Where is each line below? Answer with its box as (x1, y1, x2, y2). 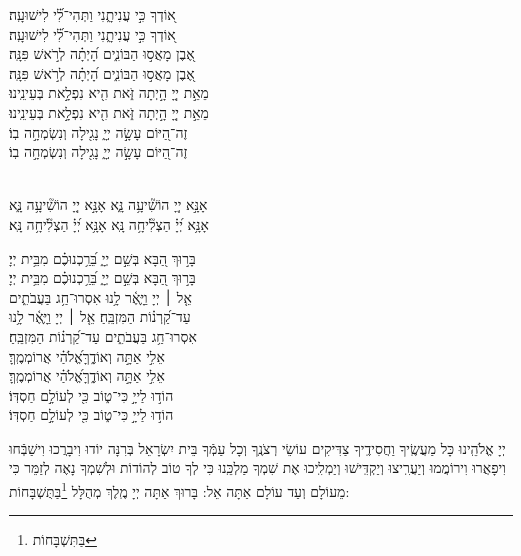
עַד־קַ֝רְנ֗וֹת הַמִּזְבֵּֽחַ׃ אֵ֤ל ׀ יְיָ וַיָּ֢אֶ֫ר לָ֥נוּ (9, 306, 191, 327)
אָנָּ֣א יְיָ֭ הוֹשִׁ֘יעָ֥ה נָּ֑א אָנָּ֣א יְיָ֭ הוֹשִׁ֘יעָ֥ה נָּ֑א (9, 194, 208, 215)
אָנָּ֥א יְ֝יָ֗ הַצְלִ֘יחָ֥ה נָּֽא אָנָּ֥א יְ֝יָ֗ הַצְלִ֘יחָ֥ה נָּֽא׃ (9, 213, 209, 234)
